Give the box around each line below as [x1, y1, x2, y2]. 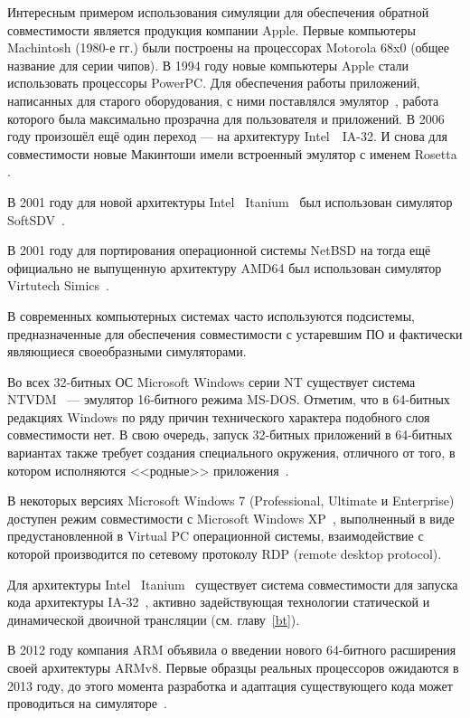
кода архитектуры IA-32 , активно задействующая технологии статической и [7, 592, 430, 611]
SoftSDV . [7, 210, 66, 229]
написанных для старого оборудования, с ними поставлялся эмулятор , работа [7, 90, 439, 109]
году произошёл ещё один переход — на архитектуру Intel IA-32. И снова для [7, 127, 447, 146]
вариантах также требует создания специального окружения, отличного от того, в [7, 443, 456, 462]
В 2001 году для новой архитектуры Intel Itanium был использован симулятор [7, 192, 453, 211]
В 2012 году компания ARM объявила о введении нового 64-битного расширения [7, 640, 456, 659]
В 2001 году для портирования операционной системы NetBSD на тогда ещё [7, 241, 431, 260]
